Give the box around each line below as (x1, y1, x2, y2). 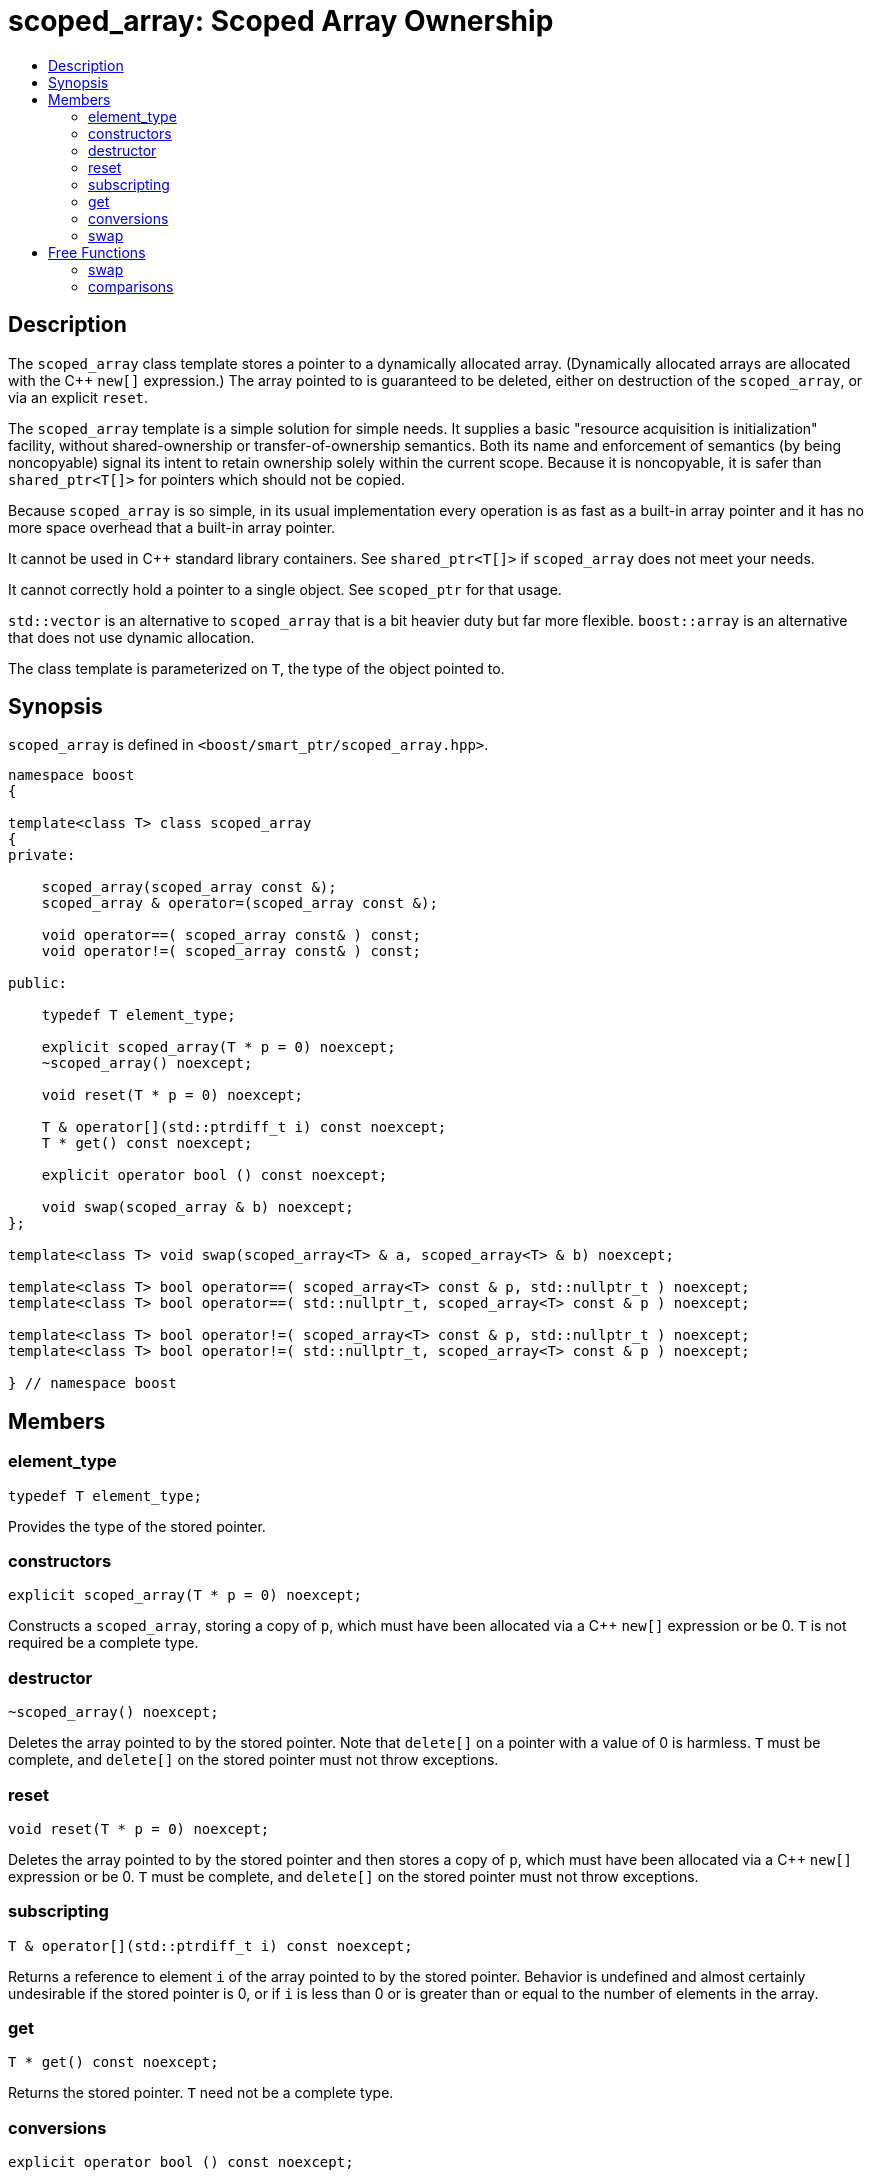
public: (8, 975, 68, 992)
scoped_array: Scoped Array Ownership (8, 4, 554, 38)
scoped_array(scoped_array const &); (41, 879, 337, 896)
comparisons (88, 277, 174, 295)
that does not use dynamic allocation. (8, 628, 255, 646)
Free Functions (48, 243, 146, 261)
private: (8, 847, 76, 864)
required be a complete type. (8, 1634, 199, 1652)
